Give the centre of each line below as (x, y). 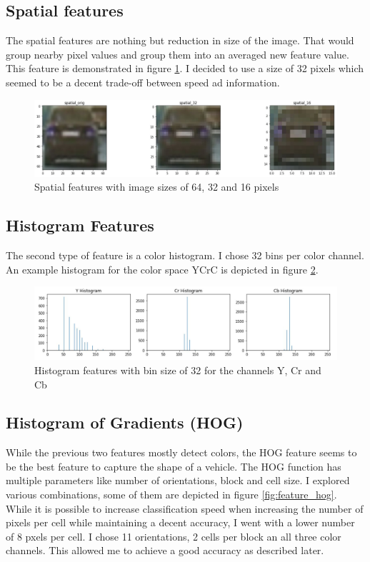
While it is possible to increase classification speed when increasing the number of (185, 508)
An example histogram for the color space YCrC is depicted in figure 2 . (162, 269)
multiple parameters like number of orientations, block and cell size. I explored (178, 480)
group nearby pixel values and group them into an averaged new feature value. (177, 54)
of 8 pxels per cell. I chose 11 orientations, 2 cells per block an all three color (174, 536)
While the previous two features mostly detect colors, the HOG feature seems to (181, 452)
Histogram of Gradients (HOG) (125, 422)
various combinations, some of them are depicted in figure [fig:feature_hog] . (171, 495)
